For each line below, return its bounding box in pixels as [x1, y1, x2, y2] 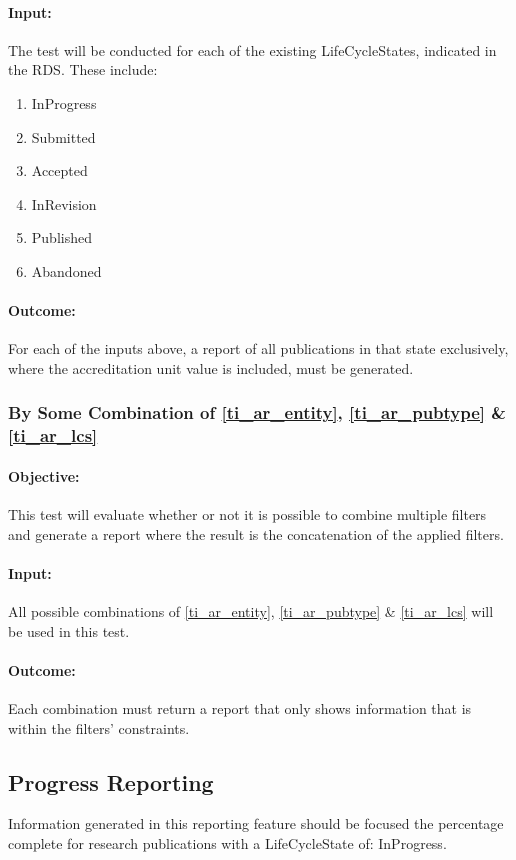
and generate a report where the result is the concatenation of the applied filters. [8, 523, 504, 544]
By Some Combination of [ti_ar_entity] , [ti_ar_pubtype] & [8, 400, 506, 425]
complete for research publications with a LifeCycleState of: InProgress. [8, 833, 447, 854]
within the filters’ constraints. [8, 717, 190, 738]
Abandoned [31, 260, 102, 281]
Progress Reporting [8, 766, 214, 797]
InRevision [31, 193, 97, 214]
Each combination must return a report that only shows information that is [8, 698, 472, 719]
